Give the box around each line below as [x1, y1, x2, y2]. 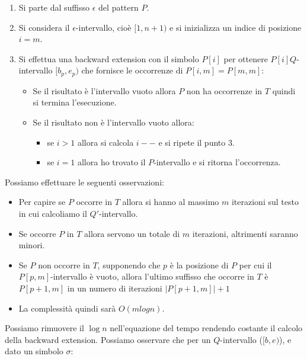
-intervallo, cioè [75, 21, 132, 33]
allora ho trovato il [77, 156, 146, 168]
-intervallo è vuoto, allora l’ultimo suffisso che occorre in [50, 270, 254, 283]
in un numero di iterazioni [67, 281, 162, 294]
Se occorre [18, 227, 56, 239]
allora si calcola [77, 136, 134, 148]
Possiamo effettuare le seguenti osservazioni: [5, 175, 164, 188]
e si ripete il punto [158, 136, 226, 148]
